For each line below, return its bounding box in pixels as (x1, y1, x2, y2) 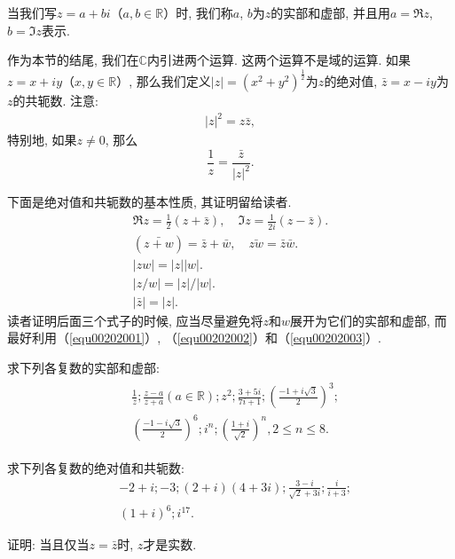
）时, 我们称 (163, 4, 233, 21)
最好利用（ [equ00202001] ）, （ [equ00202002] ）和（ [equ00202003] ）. (7, 328, 382, 347)
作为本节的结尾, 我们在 (7, 51, 139, 69)
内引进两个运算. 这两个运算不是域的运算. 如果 (146, 51, 412, 69)
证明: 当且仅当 (7, 535, 90, 554)
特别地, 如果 (7, 130, 77, 149)
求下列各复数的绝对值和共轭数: (7, 458, 184, 476)
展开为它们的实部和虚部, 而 (290, 311, 447, 329)
